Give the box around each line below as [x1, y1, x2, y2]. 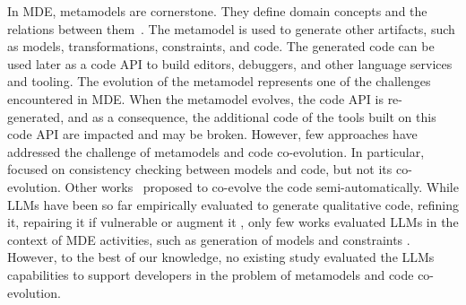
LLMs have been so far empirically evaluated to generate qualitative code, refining [7, 195, 459, 213]
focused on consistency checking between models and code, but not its [7, 160, 393, 179]
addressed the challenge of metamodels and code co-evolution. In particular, [7, 142, 425, 161]
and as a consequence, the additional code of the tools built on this [67, 107, 436, 126]
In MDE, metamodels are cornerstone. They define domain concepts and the [7, 2, 427, 20]
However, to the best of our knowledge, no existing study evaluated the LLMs [7, 248, 435, 266]
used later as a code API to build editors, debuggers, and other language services [7, 54, 453, 73]
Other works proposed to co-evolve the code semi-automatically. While [65, 177, 459, 196]
